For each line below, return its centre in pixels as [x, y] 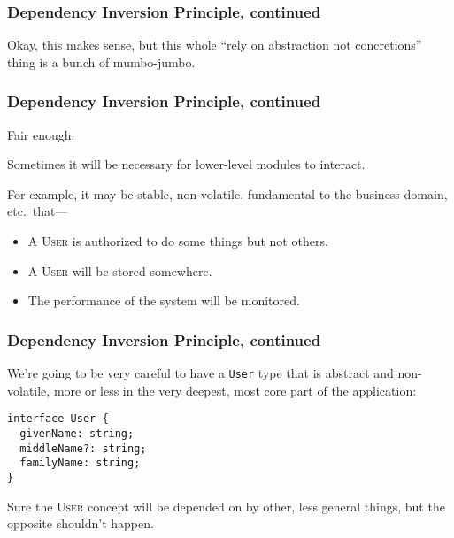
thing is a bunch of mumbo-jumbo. [101, 61]
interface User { [58, 419]
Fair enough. [41, 134]
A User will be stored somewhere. [120, 270]
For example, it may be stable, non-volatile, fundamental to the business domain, [227, 193]
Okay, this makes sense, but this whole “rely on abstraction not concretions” [215, 45]
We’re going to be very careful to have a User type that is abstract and [200, 373]
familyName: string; [80, 463]
